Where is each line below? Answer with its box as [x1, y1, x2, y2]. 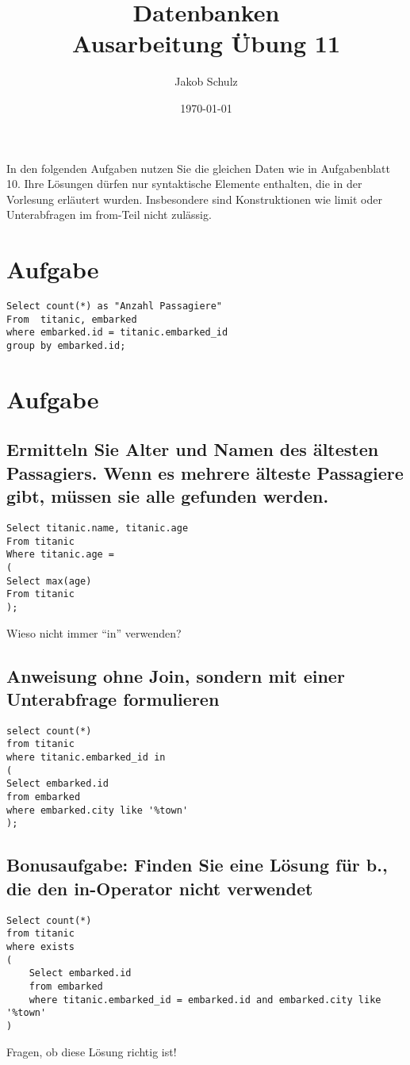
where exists [6, 940, 75, 952]
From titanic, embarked [6, 313, 137, 325]
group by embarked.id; [6, 339, 126, 351]
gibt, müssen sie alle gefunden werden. [6, 484, 329, 508]
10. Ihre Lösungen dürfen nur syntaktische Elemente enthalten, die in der [6, 175, 362, 192]
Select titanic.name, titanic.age [6, 522, 189, 534]
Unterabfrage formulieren [6, 686, 220, 711]
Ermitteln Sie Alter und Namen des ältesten [6, 437, 379, 462]
